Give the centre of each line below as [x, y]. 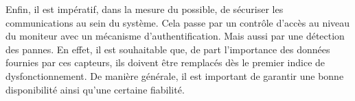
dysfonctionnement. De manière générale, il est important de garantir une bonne [175, 75]
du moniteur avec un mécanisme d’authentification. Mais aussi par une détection [175, 36]
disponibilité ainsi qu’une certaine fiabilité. [95, 89]
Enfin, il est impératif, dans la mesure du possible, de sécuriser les [145, 9]
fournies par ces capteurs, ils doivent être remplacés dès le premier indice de [165, 62]
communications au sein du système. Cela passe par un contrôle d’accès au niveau [178, 22]
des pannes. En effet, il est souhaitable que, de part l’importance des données [168, 49]
